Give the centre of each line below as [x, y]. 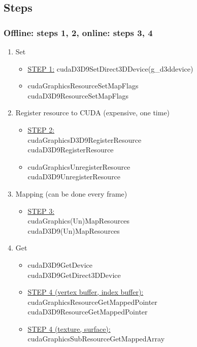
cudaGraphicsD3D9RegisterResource [85, 139]
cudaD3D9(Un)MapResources [74, 230]
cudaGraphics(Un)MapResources [79, 221]
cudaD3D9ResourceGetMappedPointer [88, 312]
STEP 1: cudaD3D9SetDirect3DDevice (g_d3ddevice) [110, 68]
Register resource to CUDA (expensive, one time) [93, 113]
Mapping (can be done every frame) [71, 193]
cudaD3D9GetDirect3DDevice [74, 275]
